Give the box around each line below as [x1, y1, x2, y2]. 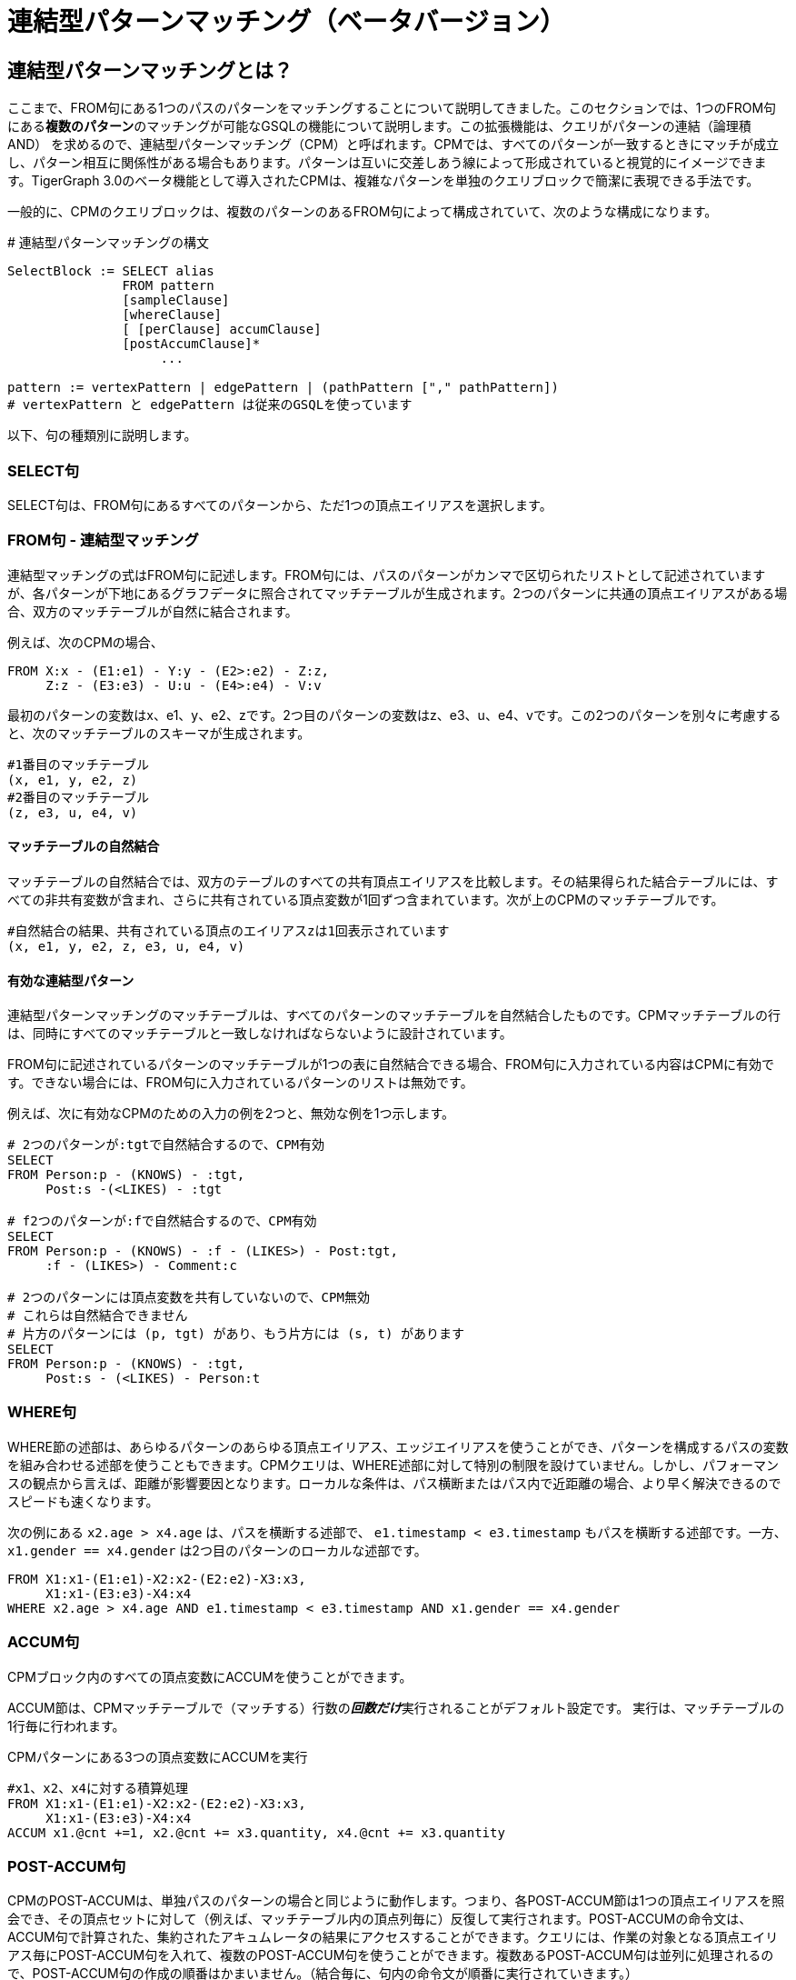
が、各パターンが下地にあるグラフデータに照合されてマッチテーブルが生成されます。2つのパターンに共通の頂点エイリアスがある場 [7, 585, 788, 601]
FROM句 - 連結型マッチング [7, 531, 199, 550]
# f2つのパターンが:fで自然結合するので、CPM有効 [7, 1214, 317, 1229]
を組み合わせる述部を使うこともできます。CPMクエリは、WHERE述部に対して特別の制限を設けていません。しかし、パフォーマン [7, 1456, 780, 1473]
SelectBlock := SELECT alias [7, 264, 214, 279]
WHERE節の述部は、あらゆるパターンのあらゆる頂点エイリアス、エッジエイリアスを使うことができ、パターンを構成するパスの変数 [7, 1438, 789, 1455]
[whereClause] [122, 307, 223, 323]
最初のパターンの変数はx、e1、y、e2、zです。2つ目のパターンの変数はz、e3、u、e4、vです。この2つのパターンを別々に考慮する [7, 706, 781, 723]
